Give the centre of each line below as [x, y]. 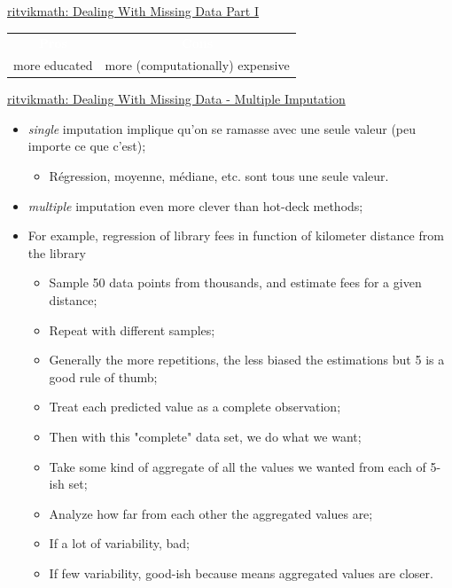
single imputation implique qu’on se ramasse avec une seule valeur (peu [222, 128]
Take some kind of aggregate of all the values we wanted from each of [238, 466]
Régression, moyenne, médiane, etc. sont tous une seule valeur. [219, 176]
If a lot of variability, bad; [119, 543]
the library [57, 252]
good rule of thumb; [103, 376]
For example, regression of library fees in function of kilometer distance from [236, 235]
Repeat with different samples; [132, 329]
